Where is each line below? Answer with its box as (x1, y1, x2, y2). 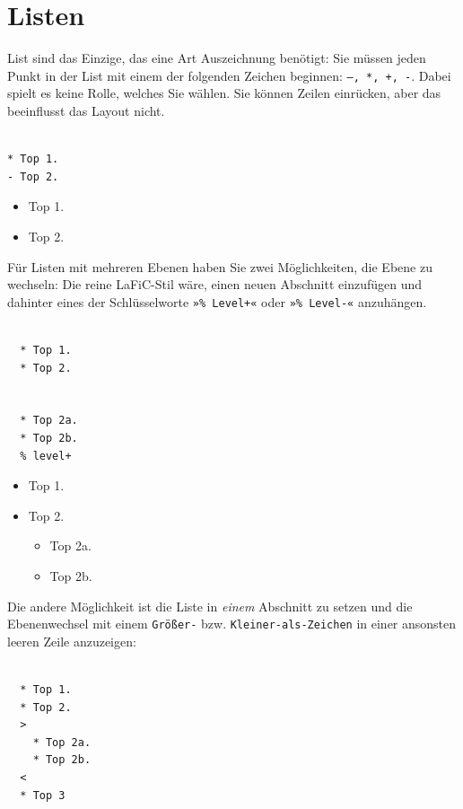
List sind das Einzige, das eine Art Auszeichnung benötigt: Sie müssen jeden (7, 48, 426, 67)
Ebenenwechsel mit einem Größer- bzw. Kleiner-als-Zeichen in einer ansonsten (7, 614, 457, 633)
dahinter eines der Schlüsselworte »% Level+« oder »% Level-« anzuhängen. (7, 292, 427, 311)
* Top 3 (20, 788, 66, 802)
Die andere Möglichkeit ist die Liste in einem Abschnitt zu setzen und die (7, 596, 413, 615)
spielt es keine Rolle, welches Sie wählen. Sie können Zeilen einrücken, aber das (7, 84, 441, 102)
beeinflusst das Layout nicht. (7, 101, 165, 119)
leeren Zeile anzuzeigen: (7, 631, 136, 650)
